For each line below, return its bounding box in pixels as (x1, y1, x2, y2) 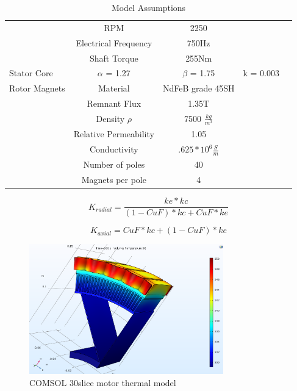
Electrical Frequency (76, 36, 152, 49)
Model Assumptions (111, 1, 186, 13)
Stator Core (9, 66, 53, 79)
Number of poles (83, 158, 145, 171)
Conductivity (89, 143, 138, 156)
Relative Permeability (73, 127, 154, 140)
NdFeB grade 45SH (162, 82, 235, 95)
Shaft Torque (89, 51, 138, 64)
